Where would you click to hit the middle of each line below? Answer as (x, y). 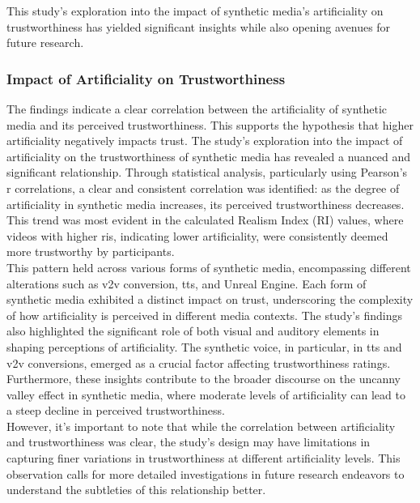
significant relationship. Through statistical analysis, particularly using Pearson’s (207, 172)
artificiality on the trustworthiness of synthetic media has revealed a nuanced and (209, 156)
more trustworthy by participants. (91, 251)
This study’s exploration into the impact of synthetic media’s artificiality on (195, 11)
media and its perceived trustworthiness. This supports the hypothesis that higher (210, 124)
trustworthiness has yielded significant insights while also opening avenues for (199, 26)
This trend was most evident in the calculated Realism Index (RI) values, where (205, 220)
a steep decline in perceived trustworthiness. (116, 410)
